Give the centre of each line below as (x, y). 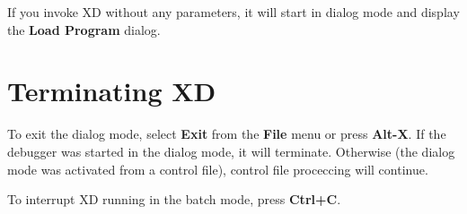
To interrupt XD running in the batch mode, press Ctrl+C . (174, 199)
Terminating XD (112, 91)
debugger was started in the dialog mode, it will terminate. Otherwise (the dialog (231, 151)
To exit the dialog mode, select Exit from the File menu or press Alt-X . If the (227, 134)
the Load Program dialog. (84, 29)
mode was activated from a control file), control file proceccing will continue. (218, 169)
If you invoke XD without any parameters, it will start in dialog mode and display (233, 12)
